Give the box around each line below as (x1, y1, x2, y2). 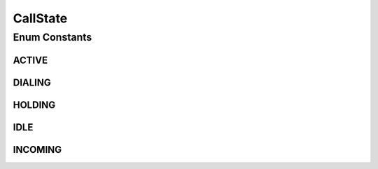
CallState (13, 11, 68, 26)
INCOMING (13, 144, 62, 156)
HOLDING (13, 99, 56, 111)
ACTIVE (13, 54, 48, 66)
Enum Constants (13, 31, 92, 43)
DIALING (13, 76, 52, 88)
